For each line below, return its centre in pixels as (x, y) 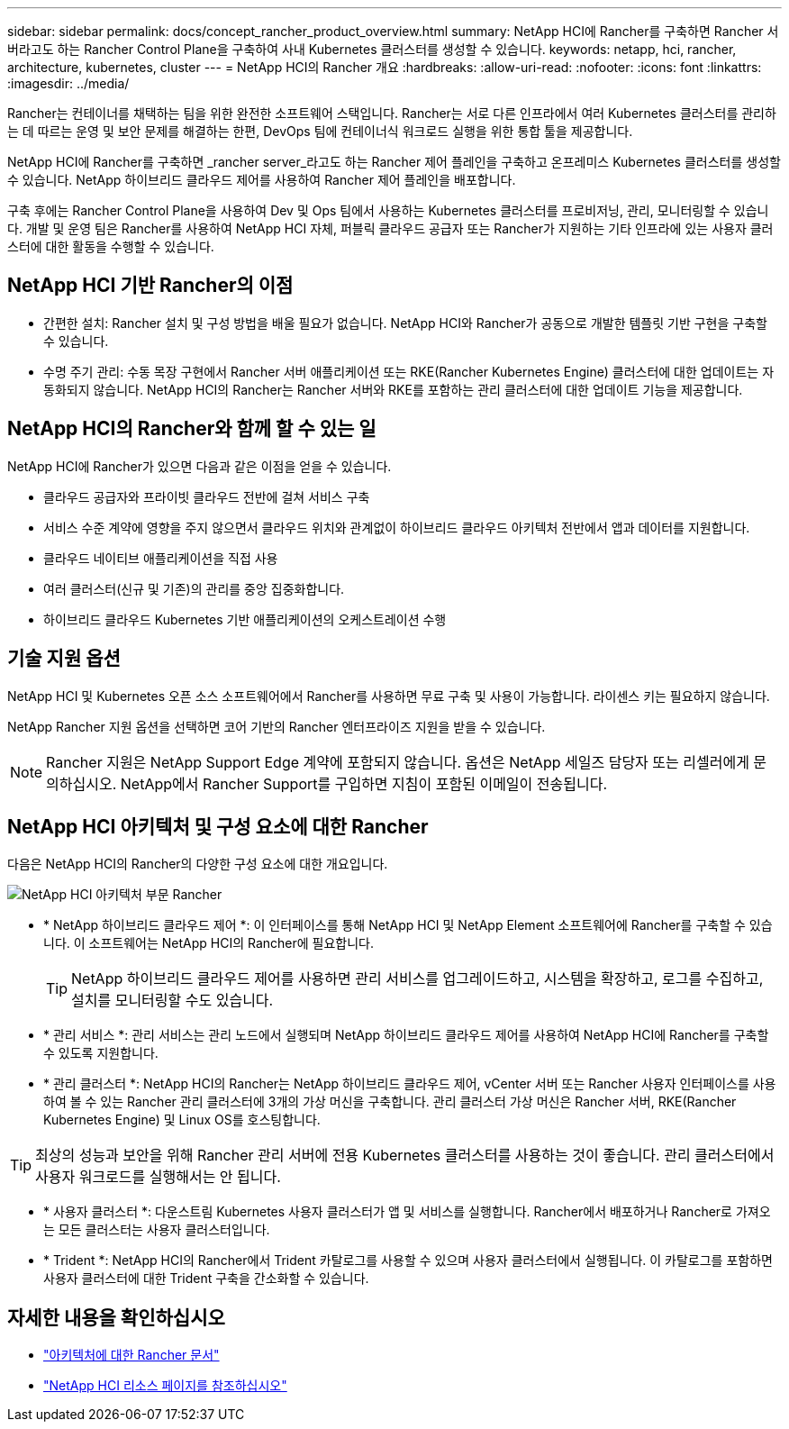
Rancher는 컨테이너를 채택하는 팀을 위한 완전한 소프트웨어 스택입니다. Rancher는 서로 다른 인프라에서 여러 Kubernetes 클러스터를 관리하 (392, 113)
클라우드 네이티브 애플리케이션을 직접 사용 (161, 558)
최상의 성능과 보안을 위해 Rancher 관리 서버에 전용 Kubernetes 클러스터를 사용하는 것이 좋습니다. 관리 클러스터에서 (405, 1156)
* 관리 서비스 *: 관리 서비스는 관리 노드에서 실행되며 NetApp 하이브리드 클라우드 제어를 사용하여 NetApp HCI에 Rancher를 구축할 (406, 1035)
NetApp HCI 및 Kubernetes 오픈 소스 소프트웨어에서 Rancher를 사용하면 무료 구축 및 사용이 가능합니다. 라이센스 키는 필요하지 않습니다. (389, 696)
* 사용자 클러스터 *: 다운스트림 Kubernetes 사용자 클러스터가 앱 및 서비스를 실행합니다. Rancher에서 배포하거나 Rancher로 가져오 (407, 1212)
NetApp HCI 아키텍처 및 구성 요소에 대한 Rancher (218, 826)
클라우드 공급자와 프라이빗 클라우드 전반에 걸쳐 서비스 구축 (207, 496)
